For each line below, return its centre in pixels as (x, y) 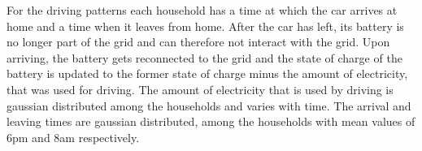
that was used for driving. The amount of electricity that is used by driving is (200, 89)
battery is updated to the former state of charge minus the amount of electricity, (207, 73)
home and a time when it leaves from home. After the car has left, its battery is (205, 26)
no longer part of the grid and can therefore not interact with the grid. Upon (198, 42)
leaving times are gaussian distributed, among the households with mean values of (211, 121)
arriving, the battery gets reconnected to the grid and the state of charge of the (204, 57)
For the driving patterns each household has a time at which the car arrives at (202, 10)
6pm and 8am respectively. (73, 137)
